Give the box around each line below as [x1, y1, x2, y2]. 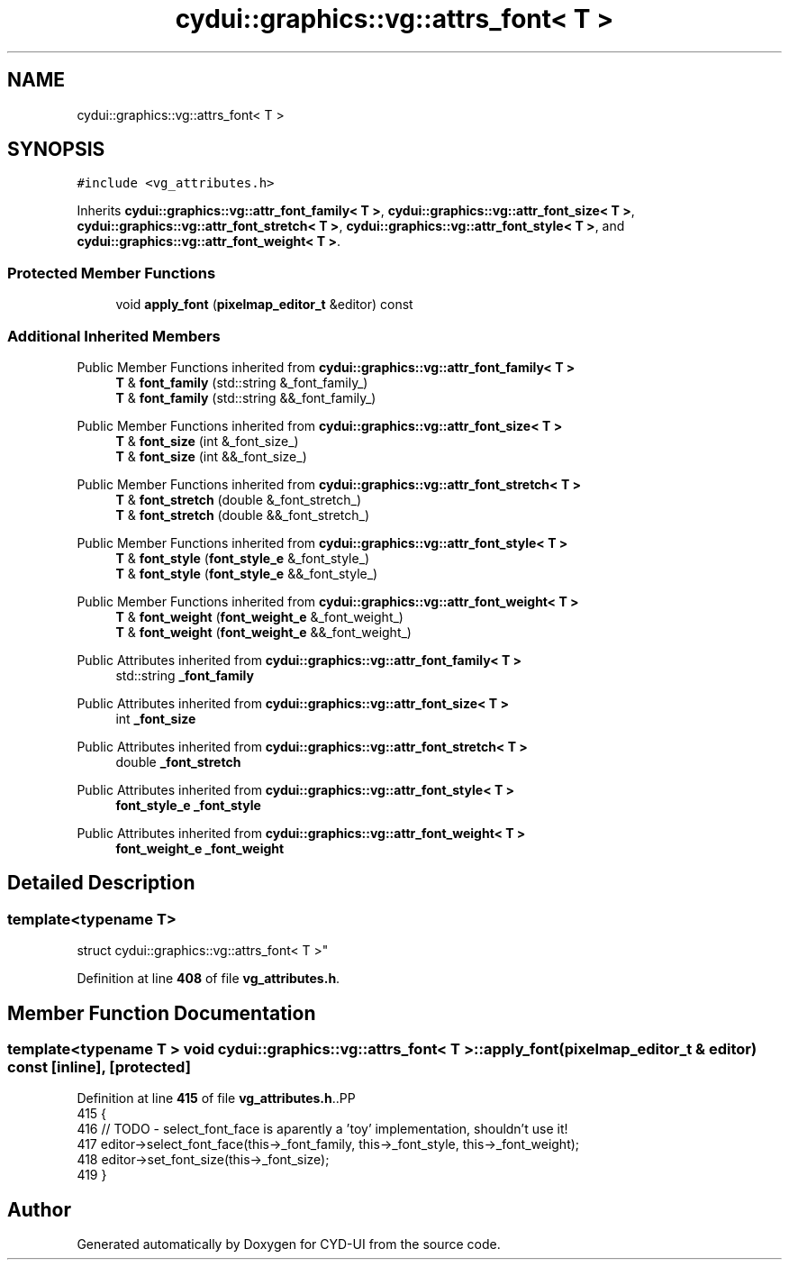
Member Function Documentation [7, 1001, 316, 1025]
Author [7, 1198, 71, 1221]
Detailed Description [7, 871, 195, 895]
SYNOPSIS [7, 138, 105, 161]
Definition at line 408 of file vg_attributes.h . [77, 971, 340, 987]
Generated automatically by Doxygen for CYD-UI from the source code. [77, 1236, 501, 1253]
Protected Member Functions [7, 263, 216, 282]
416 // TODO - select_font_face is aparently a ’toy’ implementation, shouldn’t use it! [77, 1121, 568, 1137]
